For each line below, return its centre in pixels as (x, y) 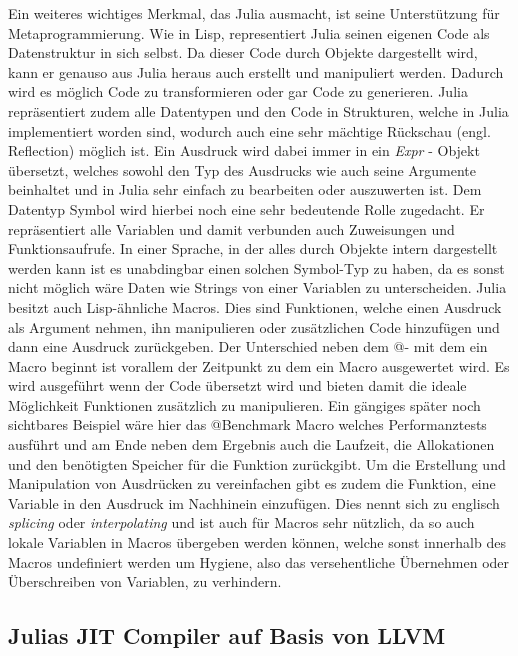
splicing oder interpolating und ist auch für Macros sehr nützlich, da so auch (241, 522)
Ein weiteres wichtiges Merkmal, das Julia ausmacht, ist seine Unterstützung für (254, 13)
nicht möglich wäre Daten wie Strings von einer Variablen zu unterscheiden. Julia (257, 287)
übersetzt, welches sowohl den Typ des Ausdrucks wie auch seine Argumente (242, 169)
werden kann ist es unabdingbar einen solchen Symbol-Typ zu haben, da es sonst (256, 267)
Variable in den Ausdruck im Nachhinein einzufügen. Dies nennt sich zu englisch (254, 502)
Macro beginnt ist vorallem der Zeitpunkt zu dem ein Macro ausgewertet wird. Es (259, 365)
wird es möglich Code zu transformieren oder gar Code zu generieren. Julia (238, 91)
